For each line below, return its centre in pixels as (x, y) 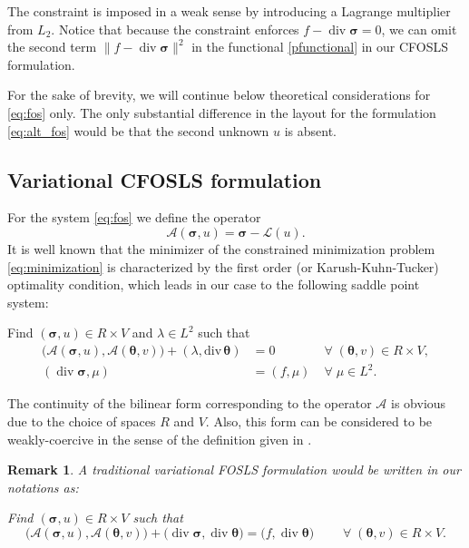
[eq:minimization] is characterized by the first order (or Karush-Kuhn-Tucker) (223, 266)
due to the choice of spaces (82, 421)
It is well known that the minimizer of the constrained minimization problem (221, 248)
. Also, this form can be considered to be (319, 421)
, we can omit (419, 29)
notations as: (43, 487)
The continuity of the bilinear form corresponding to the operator (190, 403)
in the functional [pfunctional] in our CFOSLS (320, 47)
